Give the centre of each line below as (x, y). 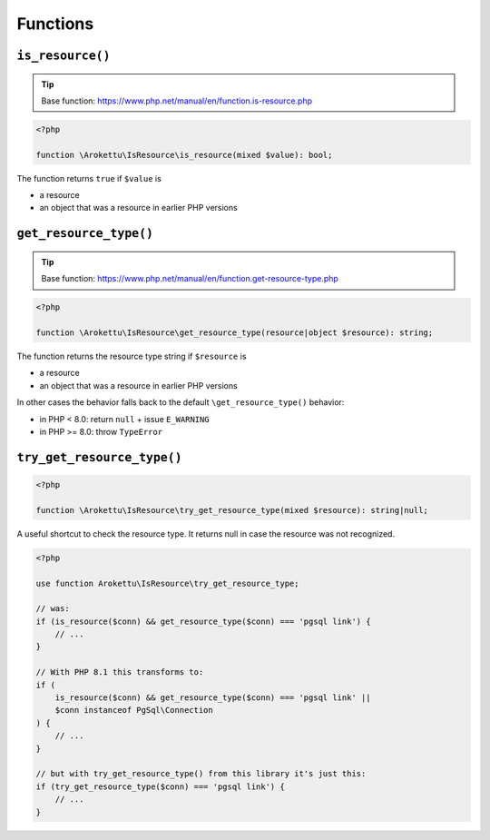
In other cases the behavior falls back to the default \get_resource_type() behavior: (181, 402)
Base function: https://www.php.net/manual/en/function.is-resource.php (177, 101)
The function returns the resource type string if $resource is (132, 356)
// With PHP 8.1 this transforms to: (120, 672)
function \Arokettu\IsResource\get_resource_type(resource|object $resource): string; (235, 333)
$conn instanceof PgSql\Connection (134, 710)
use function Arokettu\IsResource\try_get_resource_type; (167, 583)
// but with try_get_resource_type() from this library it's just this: (201, 774)
